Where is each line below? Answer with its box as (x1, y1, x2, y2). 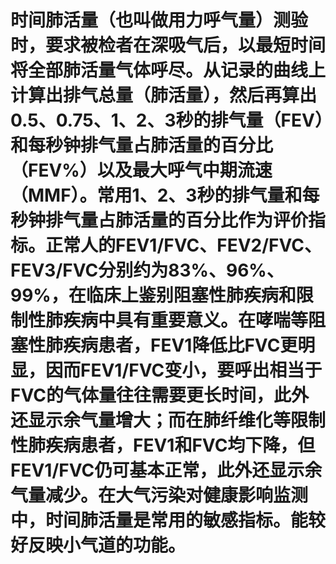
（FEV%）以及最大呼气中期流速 (10, 159, 273, 182)
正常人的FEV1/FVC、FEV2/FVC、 (45, 234, 322, 257)
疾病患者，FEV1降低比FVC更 (63, 334, 298, 357)
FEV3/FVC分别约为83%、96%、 (10, 259, 285, 282)
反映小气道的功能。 (28, 534, 187, 557)
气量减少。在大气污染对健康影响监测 (10, 484, 309, 507)
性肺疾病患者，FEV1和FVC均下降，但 (10, 434, 316, 457)
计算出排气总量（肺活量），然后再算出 (10, 84, 318, 107)
